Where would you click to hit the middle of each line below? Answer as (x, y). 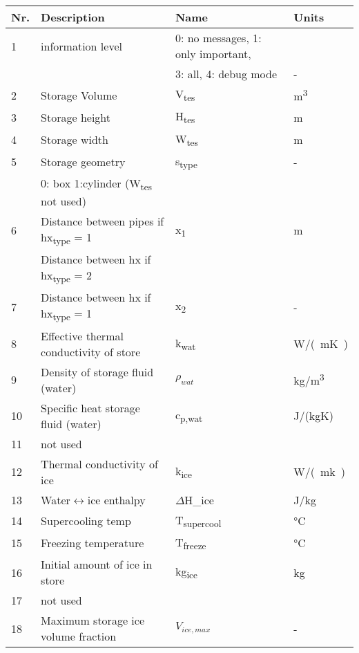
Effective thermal (82, 335)
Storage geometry (83, 162)
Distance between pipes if (103, 221)
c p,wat (189, 415)
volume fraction (79, 636)
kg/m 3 (309, 379)
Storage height (76, 117)
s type (186, 162)
